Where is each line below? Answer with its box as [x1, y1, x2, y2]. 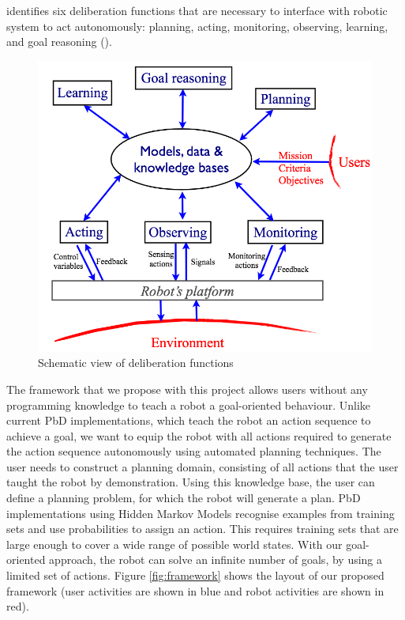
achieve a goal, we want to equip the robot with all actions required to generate [6, 427, 392, 444]
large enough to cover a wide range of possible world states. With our [6, 535, 343, 552]
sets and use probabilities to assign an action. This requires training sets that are [6, 520, 399, 537]
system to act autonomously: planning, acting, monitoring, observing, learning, [6, 17, 388, 34]
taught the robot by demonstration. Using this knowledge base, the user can [6, 474, 375, 490]
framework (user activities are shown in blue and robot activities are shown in [6, 582, 384, 599]
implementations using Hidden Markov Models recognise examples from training [6, 505, 395, 521]
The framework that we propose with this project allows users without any [6, 380, 368, 397]
